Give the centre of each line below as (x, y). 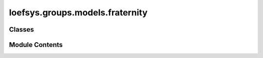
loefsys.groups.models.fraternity (78, 12)
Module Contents (36, 45)
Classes (21, 29)
